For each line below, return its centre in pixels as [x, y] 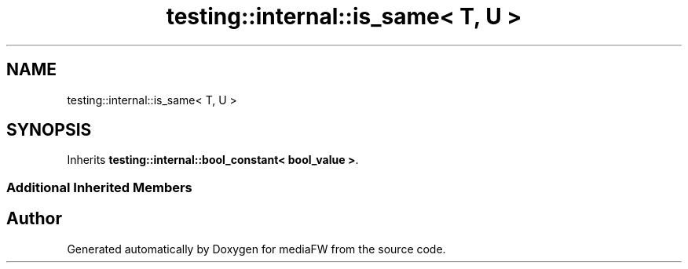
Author [34, 219]
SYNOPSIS [49, 130]
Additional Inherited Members [99, 187]
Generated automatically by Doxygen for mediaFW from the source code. [256, 249]
